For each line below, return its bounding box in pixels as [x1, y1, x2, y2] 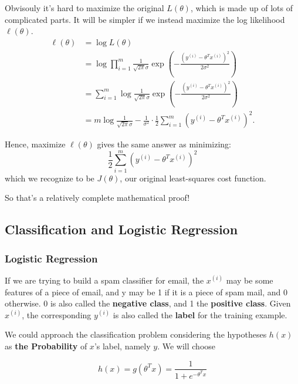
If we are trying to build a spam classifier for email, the [5, 274, 204, 286]
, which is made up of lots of [190, 2, 293, 14]
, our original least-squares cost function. [120, 171, 266, 184]
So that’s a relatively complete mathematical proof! [5, 191, 190, 204]
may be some [226, 274, 273, 286]
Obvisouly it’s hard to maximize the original [5, 2, 164, 14]
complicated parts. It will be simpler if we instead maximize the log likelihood [5, 13, 285, 25]
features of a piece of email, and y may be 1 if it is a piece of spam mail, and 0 [5, 285, 288, 298]
